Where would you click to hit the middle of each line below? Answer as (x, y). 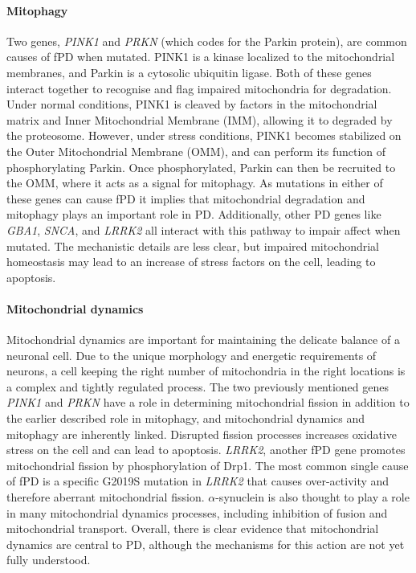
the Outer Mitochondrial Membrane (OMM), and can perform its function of (196, 151)
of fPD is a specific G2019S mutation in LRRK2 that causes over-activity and (198, 481)
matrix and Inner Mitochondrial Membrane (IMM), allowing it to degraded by (200, 119)
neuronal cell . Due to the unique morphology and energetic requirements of (192, 355)
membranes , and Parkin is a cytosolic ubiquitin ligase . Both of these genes (189, 72)
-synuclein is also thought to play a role (312, 497)
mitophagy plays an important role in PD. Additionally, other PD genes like (194, 214)
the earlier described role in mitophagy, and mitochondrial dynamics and (186, 418)
